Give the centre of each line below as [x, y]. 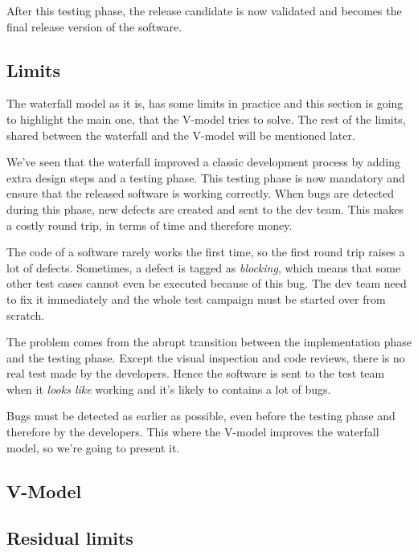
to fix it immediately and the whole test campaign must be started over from [196, 298]
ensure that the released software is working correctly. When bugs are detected [201, 193]
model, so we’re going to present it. [93, 447]
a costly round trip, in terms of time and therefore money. [150, 225]
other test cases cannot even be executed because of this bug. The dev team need [207, 283]
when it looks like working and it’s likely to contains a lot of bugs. [169, 388]
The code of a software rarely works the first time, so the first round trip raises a [206, 252]
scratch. [26, 315]
